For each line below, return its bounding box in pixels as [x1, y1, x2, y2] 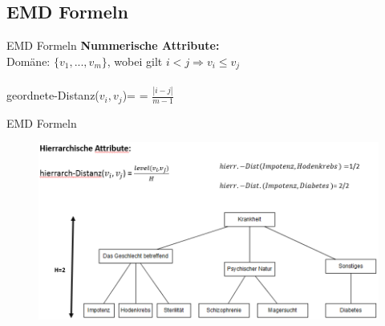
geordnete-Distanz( [6, 87, 99, 104]
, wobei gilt [107, 52, 163, 69]
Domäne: [6, 52, 51, 69]
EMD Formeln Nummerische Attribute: [6, 37, 220, 54]
